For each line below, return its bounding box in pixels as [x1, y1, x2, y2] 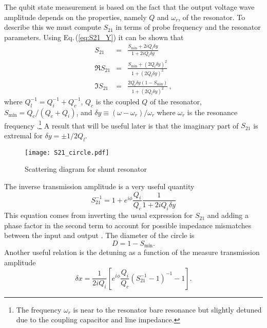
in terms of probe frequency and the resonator [116, 22, 261, 32]
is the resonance [187, 106, 238, 117]
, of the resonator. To [178, 11, 245, 22]
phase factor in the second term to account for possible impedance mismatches [4, 220, 252, 230]
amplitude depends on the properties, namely [4, 11, 147, 22]
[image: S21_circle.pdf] [25, 149, 109, 156]
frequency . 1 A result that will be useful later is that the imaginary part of [4, 118, 239, 131]
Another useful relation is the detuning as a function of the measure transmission [4, 247, 260, 258]
